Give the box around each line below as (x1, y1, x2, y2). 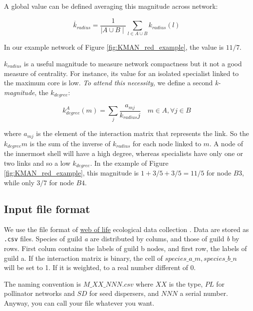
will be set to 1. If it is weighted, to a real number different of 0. (4, 262, 196, 272)
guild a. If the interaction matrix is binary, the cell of (4, 253, 163, 263)
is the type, (169, 278, 203, 289)
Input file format (4, 201, 90, 216)
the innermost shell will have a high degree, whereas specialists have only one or (4, 148, 243, 158)
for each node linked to (133, 138, 201, 148)
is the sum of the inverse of (29, 138, 111, 148)
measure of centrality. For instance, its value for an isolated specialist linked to (4, 68, 239, 78)
